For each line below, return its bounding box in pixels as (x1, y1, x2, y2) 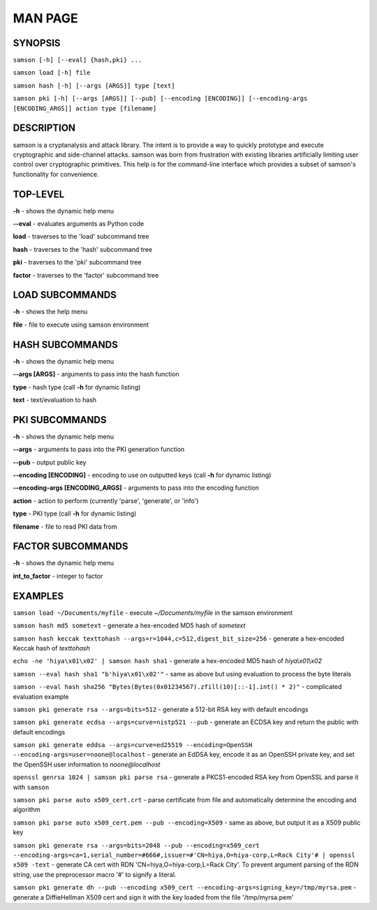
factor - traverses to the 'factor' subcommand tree (13, 271, 159, 279)
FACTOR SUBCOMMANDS (13, 541, 128, 553)
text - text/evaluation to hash (13, 395, 97, 404)
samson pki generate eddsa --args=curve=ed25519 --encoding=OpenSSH (13, 741, 253, 749)
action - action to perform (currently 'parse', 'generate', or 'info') (13, 497, 199, 505)
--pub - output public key (13, 458, 87, 467)
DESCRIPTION (13, 122, 76, 134)
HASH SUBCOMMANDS (13, 339, 118, 350)
